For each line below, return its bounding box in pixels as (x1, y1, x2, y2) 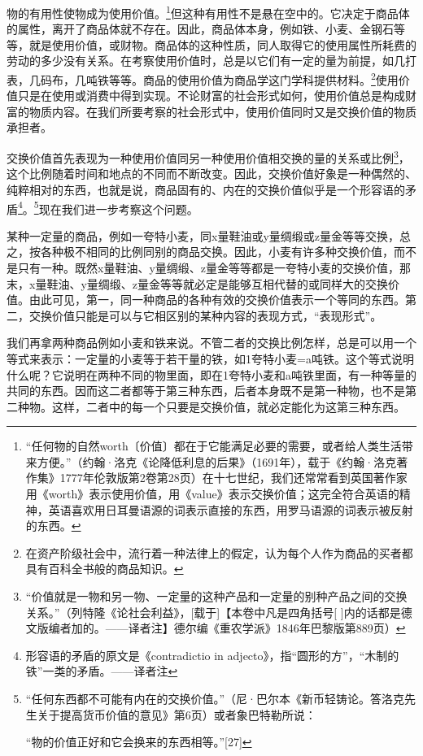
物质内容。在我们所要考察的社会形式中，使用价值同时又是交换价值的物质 (28, 102, 416, 119)
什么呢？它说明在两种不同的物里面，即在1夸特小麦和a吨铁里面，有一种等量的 (7, 366, 416, 383)
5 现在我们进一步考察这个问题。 (33, 198, 198, 217)
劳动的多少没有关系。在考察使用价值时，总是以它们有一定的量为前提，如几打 (7, 52, 416, 69)
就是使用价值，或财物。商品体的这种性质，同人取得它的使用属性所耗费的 (28, 36, 416, 53)
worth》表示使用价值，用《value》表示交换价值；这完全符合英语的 (48, 485, 399, 502)
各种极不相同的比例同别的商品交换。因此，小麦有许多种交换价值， (40, 243, 394, 260)
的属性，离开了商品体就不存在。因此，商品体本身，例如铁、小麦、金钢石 (7, 20, 394, 37)
